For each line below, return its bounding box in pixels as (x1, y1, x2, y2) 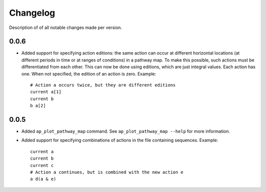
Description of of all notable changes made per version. (9, 25, 123, 30)
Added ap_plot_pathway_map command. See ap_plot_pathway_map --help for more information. (21, 128, 230, 135)
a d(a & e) (30, 176, 57, 182)
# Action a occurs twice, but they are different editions (30, 82, 176, 88)
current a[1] (30, 89, 62, 95)
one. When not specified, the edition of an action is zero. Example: (21, 71, 157, 77)
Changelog (9, 7, 55, 18)
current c (30, 163, 54, 168)
